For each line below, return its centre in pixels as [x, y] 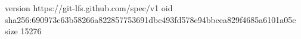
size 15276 [23, 31]
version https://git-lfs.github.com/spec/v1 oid [89, 8]
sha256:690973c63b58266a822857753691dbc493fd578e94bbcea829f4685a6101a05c [150, 19]
